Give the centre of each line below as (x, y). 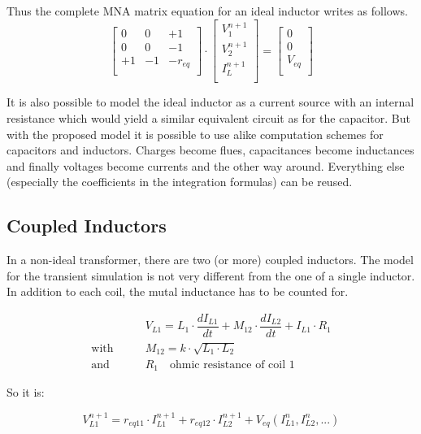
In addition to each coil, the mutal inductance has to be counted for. (178, 291)
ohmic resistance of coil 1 (232, 365)
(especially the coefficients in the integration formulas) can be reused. (180, 182)
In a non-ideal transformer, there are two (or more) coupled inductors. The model (210, 260)
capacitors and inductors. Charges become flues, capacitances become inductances (210, 150)
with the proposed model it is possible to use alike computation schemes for (195, 134)
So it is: (26, 392)
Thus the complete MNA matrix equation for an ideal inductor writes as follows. (207, 11)
